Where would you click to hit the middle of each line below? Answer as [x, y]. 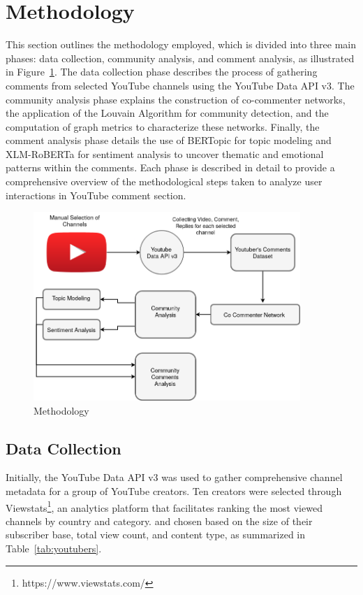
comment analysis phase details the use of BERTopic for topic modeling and [169, 140]
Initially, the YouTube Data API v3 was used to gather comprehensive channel [174, 477]
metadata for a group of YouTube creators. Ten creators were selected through [174, 490]
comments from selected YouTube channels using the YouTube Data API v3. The [180, 85]
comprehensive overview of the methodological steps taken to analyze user [164, 181]
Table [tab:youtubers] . [54, 549]
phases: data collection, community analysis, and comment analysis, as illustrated [180, 58]
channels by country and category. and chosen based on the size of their [159, 521]
